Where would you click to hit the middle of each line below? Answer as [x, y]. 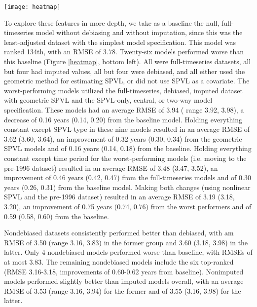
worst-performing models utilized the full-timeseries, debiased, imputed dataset [124, 90]
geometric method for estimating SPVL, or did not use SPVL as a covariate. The [127, 81]
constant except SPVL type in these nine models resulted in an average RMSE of [127, 129]
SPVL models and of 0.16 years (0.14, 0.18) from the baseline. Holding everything [128, 148]
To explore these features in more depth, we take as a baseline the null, [112, 22]
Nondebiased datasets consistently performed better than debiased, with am [119, 233]
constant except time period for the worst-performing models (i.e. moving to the [125, 158]
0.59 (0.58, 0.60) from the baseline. [56, 216]
